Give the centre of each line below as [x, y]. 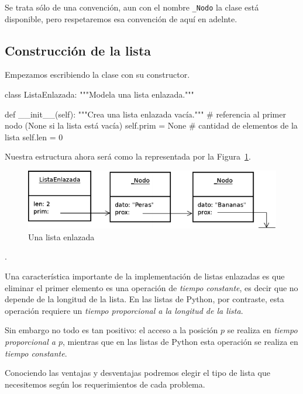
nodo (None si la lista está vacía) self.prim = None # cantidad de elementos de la [151, 125]
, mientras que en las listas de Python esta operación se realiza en [180, 342]
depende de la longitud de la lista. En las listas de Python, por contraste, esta [144, 299]
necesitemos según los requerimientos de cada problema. [105, 384]
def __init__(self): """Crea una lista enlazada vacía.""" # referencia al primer [145, 114]
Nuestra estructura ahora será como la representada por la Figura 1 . [128, 156]
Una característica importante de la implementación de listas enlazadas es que [145, 276]
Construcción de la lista [78, 50]
